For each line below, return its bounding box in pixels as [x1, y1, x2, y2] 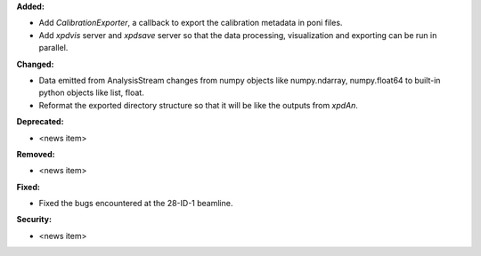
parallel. [38, 43, 69, 53]
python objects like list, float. [38, 87, 144, 98]
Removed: [16, 148, 55, 159]
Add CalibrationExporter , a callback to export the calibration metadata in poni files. [38, 18, 343, 28]
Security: [16, 214, 53, 225]
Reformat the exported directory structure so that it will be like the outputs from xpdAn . [38, 100, 358, 110]
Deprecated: [16, 116, 64, 127]
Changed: [16, 59, 54, 69]
